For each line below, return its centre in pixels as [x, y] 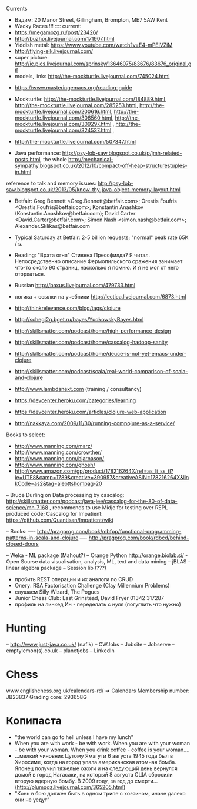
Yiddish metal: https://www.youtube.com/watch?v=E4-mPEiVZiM [94, 45]
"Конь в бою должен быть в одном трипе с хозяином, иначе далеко [100, 793]
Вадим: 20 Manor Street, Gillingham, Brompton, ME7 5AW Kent [91, 20]
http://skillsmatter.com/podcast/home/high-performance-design [93, 331]
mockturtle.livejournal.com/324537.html [63, 130]
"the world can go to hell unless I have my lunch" [74, 737]
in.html [23, 172]
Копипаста [34, 721]
